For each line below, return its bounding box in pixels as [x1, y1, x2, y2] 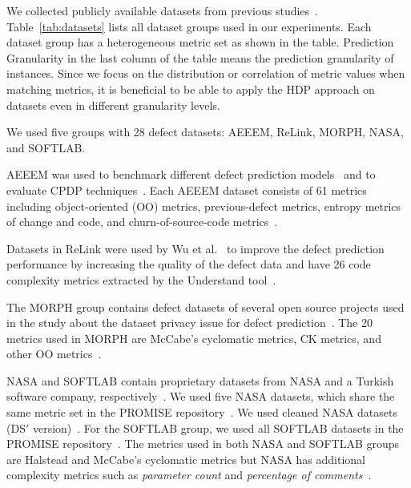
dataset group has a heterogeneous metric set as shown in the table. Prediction [6, 34, 394, 50]
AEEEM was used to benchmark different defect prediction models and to [6, 166, 376, 183]
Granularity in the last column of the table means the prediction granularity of [6, 49, 394, 66]
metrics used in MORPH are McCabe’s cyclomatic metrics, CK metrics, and [6, 329, 381, 346]
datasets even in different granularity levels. [6, 96, 220, 113]
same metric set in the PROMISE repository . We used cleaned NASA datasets [6, 404, 398, 421]
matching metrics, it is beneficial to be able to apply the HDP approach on [6, 80, 375, 97]
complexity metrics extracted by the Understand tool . [6, 271, 276, 288]
